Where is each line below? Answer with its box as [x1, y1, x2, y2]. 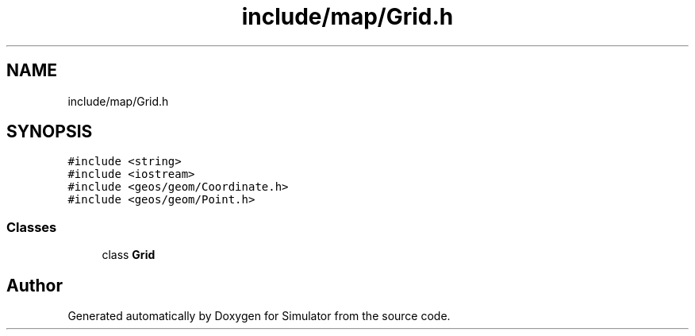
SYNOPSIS [6, 122, 93, 142]
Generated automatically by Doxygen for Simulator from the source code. [67, 309, 451, 323]
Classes [6, 218, 57, 235]
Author [6, 275, 63, 295]
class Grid [102, 248, 156, 262]
